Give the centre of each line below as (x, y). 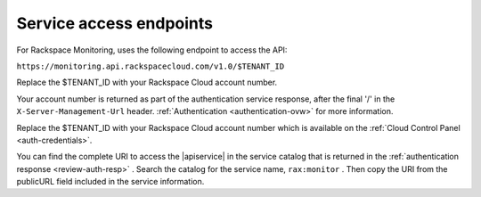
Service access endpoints (115, 23)
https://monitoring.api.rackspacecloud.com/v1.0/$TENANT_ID (151, 66)
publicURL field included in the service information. (110, 182)
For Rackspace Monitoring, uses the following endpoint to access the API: (152, 50)
